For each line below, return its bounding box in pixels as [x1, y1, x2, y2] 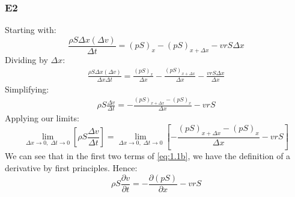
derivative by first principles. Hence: [5, 161, 138, 174]
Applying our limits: [5, 112, 79, 124]
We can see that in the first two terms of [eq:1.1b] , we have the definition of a [5, 150, 291, 162]
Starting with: [5, 23, 56, 36]
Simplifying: [5, 82, 49, 95]
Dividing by [5, 53, 48, 65]
